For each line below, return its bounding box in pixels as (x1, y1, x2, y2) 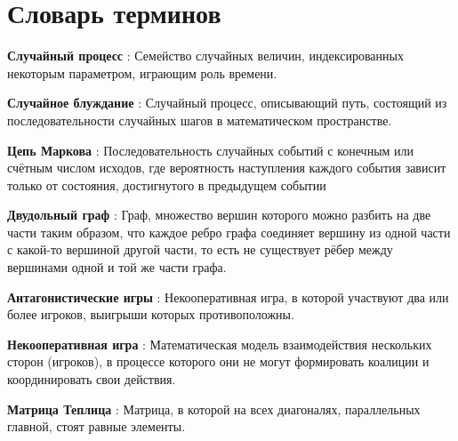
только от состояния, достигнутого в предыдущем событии (7, 175, 326, 194)
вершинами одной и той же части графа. (7, 258, 227, 277)
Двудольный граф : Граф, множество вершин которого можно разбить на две (7, 205, 431, 224)
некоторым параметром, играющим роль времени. (7, 63, 277, 82)
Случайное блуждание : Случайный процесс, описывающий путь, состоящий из (7, 93, 447, 112)
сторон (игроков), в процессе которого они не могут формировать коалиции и (7, 352, 430, 371)
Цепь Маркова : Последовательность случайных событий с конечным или (7, 140, 414, 159)
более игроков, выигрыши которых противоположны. (7, 305, 294, 324)
